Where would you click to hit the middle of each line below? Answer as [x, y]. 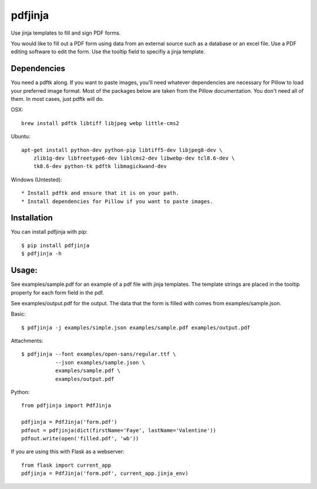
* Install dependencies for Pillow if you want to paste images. [117, 201]
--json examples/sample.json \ [100, 362]
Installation [32, 218]
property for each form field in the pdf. [58, 292]
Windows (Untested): [37, 180]
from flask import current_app [66, 465]
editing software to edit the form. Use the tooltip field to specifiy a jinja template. [108, 52]
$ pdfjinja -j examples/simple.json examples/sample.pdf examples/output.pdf [136, 328]
